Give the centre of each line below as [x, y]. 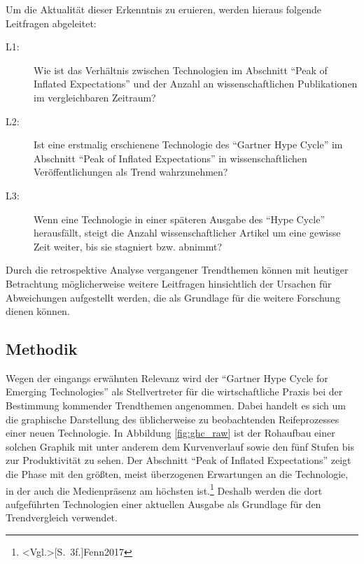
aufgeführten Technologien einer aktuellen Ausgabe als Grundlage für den [163, 503]
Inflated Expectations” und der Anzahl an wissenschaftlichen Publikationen [196, 84]
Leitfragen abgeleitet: [51, 23]
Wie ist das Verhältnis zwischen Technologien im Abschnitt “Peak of [181, 70]
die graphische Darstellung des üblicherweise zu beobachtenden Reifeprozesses [173, 419]
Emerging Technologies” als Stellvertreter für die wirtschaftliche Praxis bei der [174, 392]
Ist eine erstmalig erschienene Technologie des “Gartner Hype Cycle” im [188, 144]
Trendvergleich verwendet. [62, 517]
